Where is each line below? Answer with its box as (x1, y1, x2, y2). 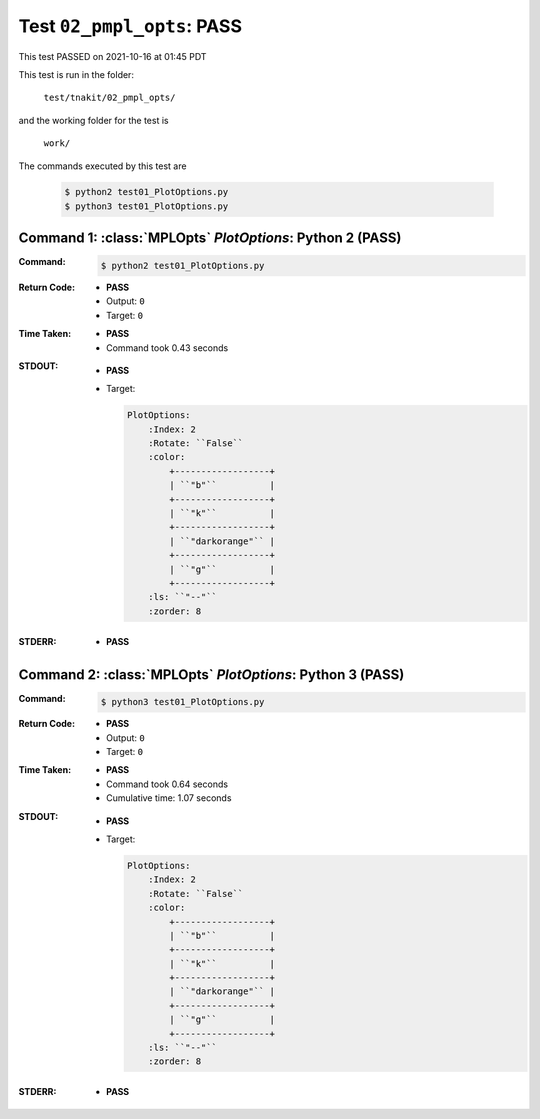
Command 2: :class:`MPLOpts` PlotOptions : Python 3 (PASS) (18, 666, 405, 683)
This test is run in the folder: (18, 68, 135, 80)
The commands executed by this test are (18, 160, 187, 172)
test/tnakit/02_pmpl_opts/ (43, 92, 176, 104)
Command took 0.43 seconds (106, 341, 229, 354)
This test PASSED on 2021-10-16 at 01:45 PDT (18, 50, 207, 62)
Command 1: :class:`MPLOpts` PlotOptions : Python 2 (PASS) (18, 230, 402, 247)
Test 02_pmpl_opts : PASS (18, 15, 242, 37)
